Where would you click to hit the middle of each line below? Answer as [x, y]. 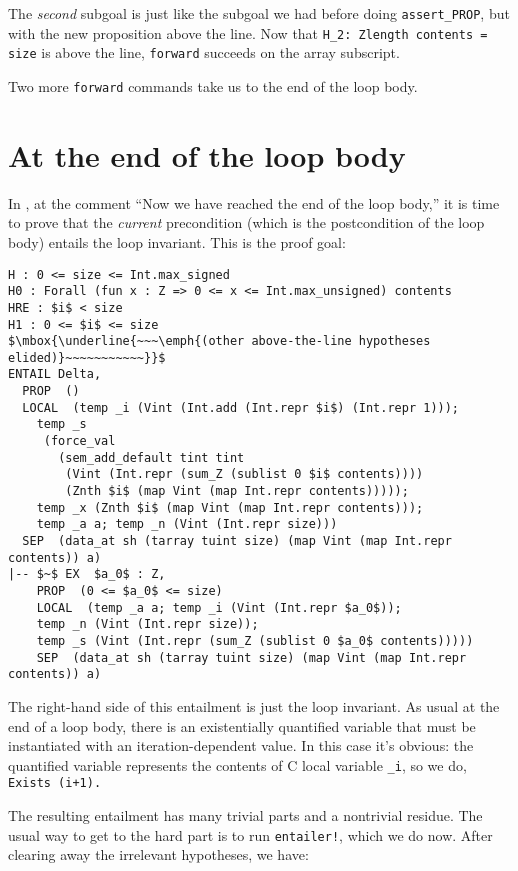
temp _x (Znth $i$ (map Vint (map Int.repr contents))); [230, 507]
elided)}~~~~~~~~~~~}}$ [87, 357]
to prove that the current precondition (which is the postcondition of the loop [246, 222]
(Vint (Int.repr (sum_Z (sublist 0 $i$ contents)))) [244, 474]
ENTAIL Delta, [55, 374]
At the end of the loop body [207, 154]
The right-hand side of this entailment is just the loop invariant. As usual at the [254, 705]
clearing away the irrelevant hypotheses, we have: [158, 854]
